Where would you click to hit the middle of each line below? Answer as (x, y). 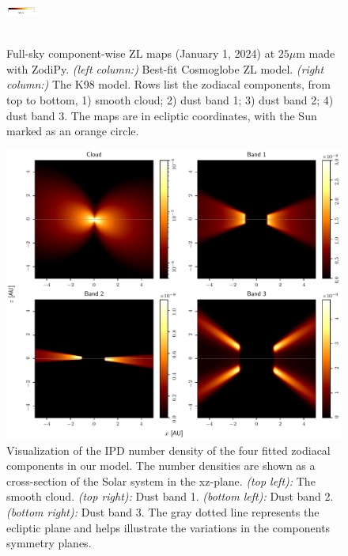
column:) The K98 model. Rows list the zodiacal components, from (168, 84)
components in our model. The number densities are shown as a (161, 465)
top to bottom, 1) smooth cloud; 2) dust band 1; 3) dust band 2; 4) (170, 99)
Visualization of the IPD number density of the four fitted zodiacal (168, 450)
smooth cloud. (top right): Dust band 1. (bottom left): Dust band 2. (170, 496)
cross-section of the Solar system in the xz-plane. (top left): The (161, 480)
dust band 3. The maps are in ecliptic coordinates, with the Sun (162, 115)
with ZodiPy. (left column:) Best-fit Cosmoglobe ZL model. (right (165, 68)
